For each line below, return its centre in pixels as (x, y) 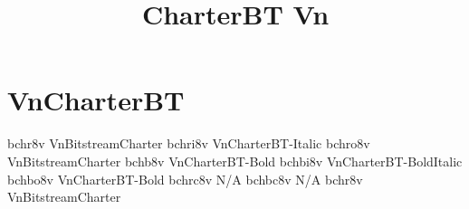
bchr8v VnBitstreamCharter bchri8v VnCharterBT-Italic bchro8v (189, 143)
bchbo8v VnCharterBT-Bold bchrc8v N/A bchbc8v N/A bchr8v (185, 179)
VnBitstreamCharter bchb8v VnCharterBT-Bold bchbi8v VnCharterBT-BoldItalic (235, 161)
